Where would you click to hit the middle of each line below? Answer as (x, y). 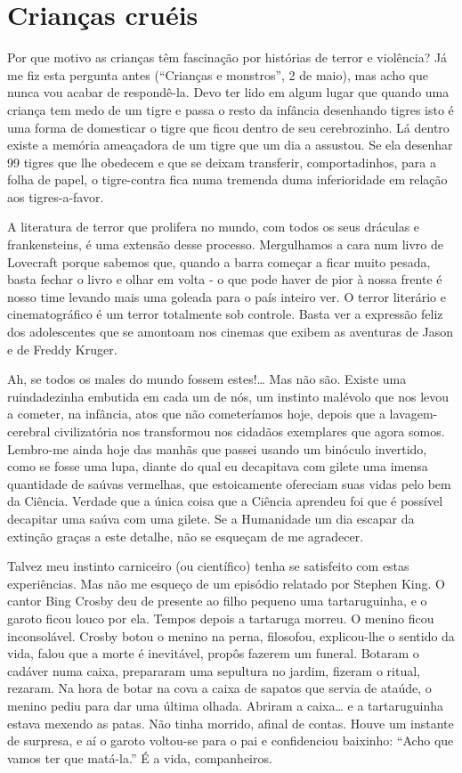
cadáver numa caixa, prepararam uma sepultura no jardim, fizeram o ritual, (214, 670)
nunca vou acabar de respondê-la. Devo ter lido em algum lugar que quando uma (228, 92)
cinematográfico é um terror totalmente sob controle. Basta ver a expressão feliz (225, 314)
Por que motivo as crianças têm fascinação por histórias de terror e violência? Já (227, 57)
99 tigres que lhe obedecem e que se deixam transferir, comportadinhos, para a (222, 162)
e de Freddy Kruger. (62, 349)
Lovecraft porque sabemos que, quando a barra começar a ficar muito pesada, (219, 261)
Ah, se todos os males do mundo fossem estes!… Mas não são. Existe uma (207, 379)
